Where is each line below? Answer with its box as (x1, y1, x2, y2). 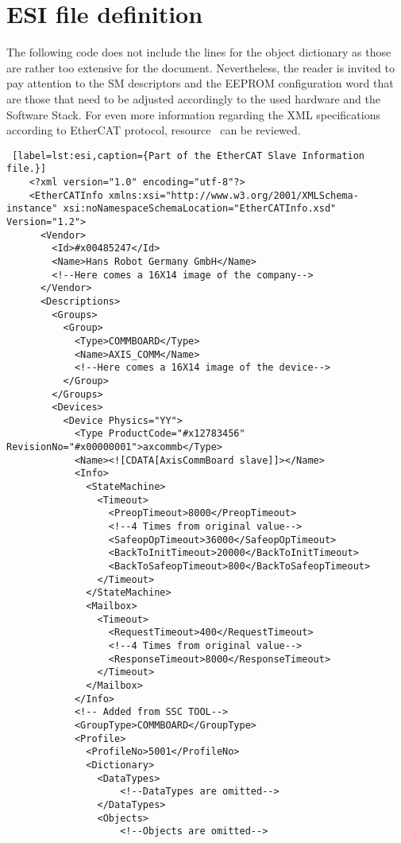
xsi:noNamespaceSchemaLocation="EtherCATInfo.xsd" (63, 203, 337, 215)
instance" (6, 203, 58, 215)
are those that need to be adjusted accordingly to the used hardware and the (6, 90, 380, 107)
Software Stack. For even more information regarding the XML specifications (6, 106, 380, 122)
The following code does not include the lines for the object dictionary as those (6, 44, 391, 60)
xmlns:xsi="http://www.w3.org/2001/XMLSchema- (108, 189, 359, 201)
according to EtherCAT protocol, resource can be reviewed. (6, 122, 301, 138)
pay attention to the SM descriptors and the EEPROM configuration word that (6, 75, 394, 91)
